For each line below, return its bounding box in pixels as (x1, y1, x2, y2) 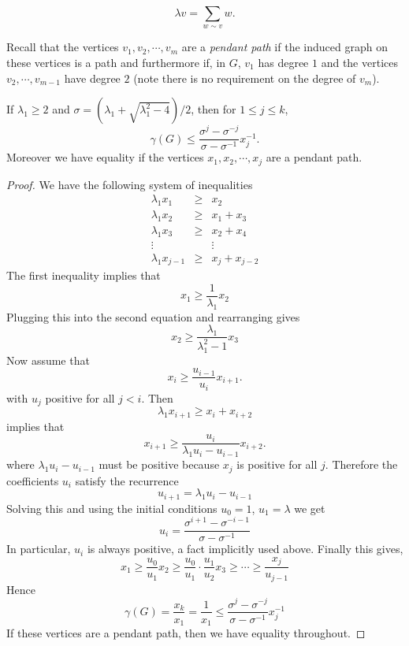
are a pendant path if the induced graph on (181, 39, 388, 55)
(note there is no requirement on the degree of (133, 69, 356, 86)
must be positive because (99, 456, 220, 473)
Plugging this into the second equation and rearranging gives (6, 308, 300, 325)
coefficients (6, 472, 59, 488)
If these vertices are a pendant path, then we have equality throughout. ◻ (6, 625, 366, 641)
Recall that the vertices (6, 39, 119, 55)
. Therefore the (325, 456, 398, 473)
